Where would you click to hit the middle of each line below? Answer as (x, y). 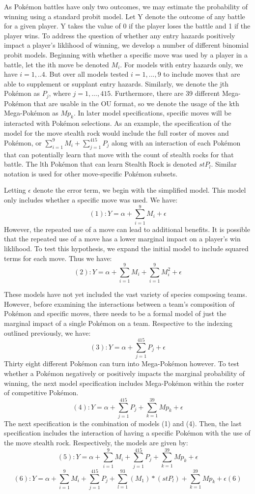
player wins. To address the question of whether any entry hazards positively (120, 35)
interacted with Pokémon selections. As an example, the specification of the (118, 123)
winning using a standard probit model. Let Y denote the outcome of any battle (125, 16)
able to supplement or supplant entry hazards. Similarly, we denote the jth (116, 83)
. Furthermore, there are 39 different (165, 93)
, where (60, 93)
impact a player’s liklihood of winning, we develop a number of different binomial (127, 45)
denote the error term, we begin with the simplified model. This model (140, 190)
